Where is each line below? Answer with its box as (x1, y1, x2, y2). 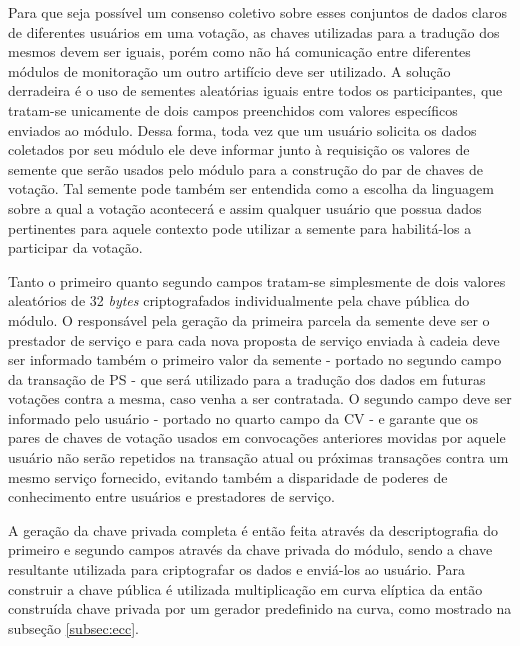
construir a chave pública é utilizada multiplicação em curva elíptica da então (8, 578, 483, 599)
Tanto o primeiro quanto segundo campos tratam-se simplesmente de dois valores (8, 270, 506, 291)
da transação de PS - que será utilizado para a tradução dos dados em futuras (8, 368, 486, 389)
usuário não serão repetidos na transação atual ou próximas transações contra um (8, 447, 509, 468)
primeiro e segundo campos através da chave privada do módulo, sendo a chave (8, 539, 493, 560)
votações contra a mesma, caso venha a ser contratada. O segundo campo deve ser (8, 388, 512, 409)
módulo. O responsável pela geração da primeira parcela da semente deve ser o (8, 309, 490, 330)
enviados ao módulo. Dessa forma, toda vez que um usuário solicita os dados (8, 119, 477, 140)
